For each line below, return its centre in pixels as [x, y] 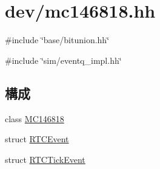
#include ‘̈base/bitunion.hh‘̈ [57, 40]
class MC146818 [35, 118]
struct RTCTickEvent [45, 159]
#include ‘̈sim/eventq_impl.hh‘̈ [63, 60]
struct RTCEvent [37, 139]
